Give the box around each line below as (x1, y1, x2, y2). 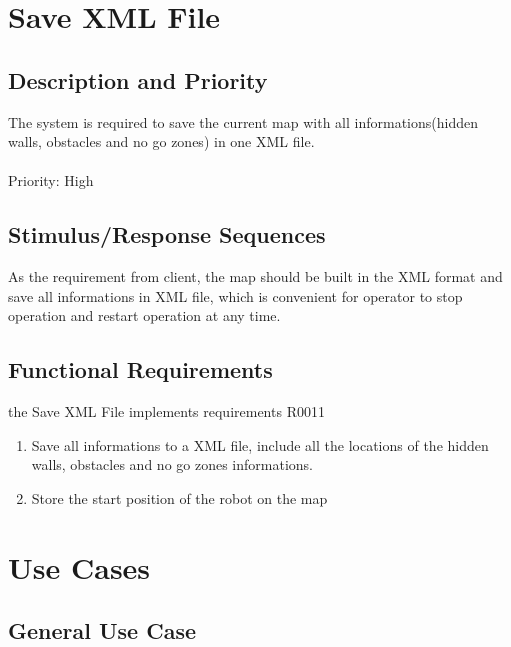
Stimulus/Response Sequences (8, 219, 326, 250)
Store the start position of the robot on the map (31, 487, 328, 508)
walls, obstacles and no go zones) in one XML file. (8, 131, 315, 152)
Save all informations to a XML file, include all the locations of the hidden (31, 434, 489, 455)
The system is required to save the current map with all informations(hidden (8, 111, 478, 132)
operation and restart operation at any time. (8, 305, 281, 326)
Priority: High (8, 170, 94, 191)
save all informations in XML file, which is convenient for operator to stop (8, 285, 463, 306)
